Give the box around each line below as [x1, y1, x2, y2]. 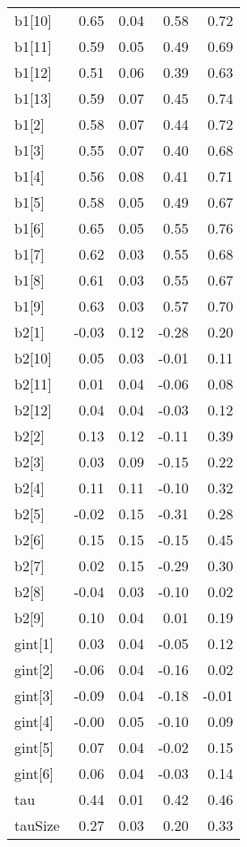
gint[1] [14, 633, 55, 654]
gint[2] [14, 659, 55, 680]
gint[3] [14, 685, 55, 706]
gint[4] [14, 711, 55, 731]
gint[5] [14, 737, 55, 757]
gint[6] [14, 763, 55, 783]
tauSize [14, 815, 60, 835]
